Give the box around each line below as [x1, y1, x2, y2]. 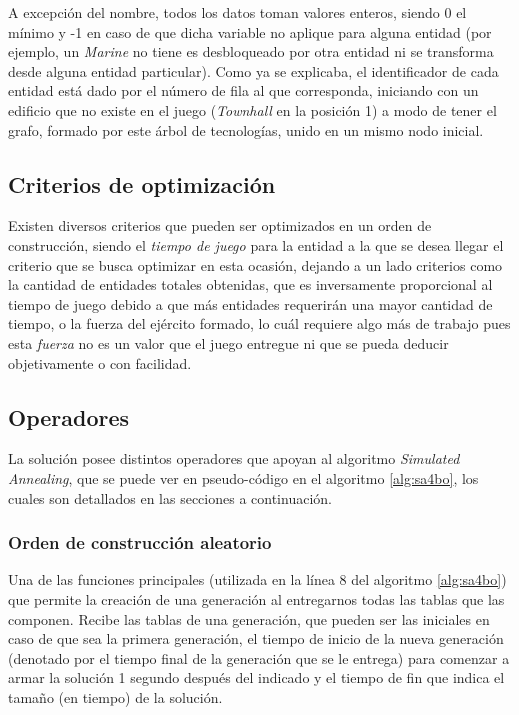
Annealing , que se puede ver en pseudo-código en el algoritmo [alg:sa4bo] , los [8, 467, 479, 488]
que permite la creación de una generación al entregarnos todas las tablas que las [8, 588, 505, 609]
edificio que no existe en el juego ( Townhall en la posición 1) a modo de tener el [8, 99, 497, 120]
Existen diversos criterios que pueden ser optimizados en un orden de [8, 215, 432, 236]
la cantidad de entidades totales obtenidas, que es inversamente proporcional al [8, 274, 493, 295]
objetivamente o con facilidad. [8, 352, 192, 373]
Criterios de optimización [8, 168, 276, 199]
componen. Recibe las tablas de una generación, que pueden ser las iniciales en [8, 608, 490, 629]
